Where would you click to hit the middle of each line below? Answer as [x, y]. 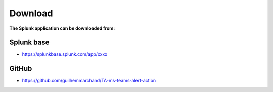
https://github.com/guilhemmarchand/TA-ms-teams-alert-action [89, 81]
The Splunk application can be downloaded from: [62, 28]
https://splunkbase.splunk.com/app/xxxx [65, 54]
